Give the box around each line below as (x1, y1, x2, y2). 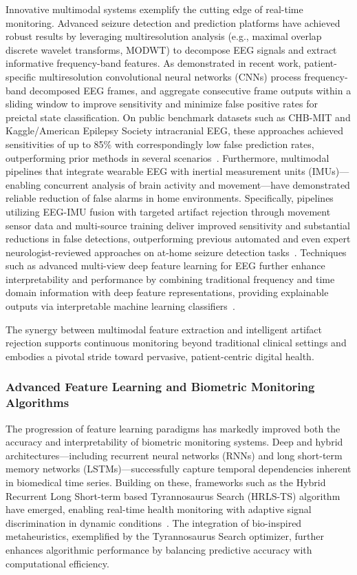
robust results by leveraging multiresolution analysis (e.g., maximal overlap (6, 29, 322, 43)
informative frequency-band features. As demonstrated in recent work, (6, 56, 301, 70)
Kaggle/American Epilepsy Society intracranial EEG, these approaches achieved (6, 123, 344, 138)
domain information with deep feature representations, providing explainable (6, 285, 329, 300)
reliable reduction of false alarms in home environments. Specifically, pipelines (6, 191, 334, 205)
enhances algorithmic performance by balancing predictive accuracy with (6, 542, 312, 556)
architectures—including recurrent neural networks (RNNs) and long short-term (6, 448, 343, 462)
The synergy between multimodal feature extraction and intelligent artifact (6, 322, 322, 336)
